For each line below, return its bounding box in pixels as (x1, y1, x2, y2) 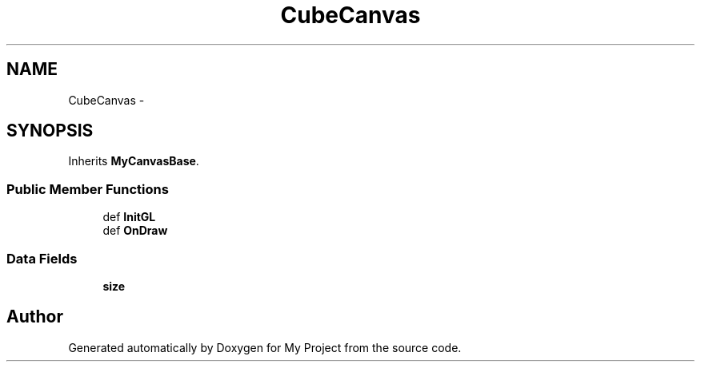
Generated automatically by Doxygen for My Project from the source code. (68, 340, 462, 354)
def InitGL (102, 210, 156, 224)
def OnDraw (102, 224, 168, 238)
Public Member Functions (6, 180, 169, 197)
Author (6, 307, 63, 327)
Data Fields (6, 250, 78, 267)
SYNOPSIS (6, 121, 94, 141)
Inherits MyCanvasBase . (68, 154, 199, 168)
